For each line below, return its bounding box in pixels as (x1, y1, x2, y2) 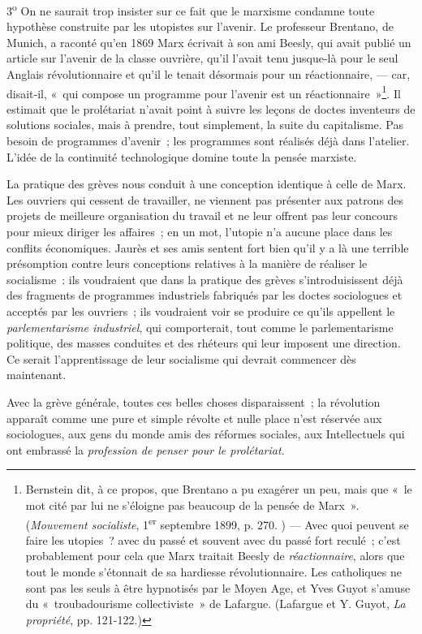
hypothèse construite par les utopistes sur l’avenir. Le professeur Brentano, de (6, 18, 394, 35)
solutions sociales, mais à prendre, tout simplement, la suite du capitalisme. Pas (6, 116, 403, 133)
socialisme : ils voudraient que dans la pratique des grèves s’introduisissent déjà (6, 270, 403, 287)
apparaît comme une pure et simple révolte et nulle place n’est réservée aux (6, 409, 382, 426)
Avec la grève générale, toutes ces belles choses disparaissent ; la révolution (6, 393, 381, 410)
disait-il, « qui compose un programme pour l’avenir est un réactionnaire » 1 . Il (6, 82, 401, 101)
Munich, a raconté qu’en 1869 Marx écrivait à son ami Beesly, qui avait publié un (6, 33, 411, 50)
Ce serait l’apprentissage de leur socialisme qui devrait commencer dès (6, 350, 356, 367)
